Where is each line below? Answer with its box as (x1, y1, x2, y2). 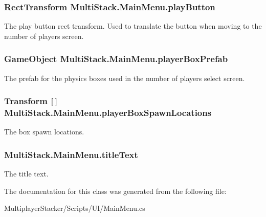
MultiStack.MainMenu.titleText (4, 148, 138, 161)
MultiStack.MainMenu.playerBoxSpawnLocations (4, 106, 212, 119)
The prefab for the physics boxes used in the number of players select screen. (4, 72, 245, 83)
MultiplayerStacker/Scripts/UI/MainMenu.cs (4, 203, 145, 213)
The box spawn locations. (4, 126, 84, 137)
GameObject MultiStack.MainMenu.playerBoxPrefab (4, 52, 228, 65)
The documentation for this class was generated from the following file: (4, 185, 227, 196)
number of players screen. (4, 30, 84, 41)
